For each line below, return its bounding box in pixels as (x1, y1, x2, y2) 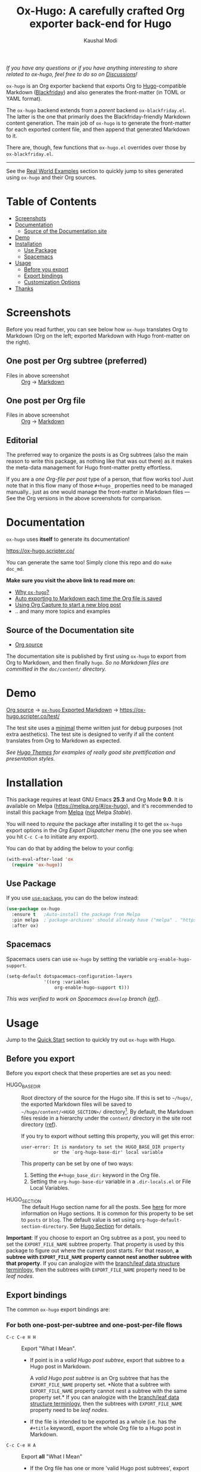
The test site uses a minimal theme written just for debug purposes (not (6, 724, 182, 731)
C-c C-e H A (6, 1443, 36, 1449)
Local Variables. (29, 1184, 70, 1191)
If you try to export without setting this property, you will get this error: (21, 1132, 194, 1139)
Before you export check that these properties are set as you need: (6, 1070, 172, 1077)
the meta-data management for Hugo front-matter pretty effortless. (6, 464, 172, 471)
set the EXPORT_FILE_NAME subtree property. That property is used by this (6, 1241, 184, 1248)
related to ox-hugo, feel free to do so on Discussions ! (6, 70, 138, 77)
